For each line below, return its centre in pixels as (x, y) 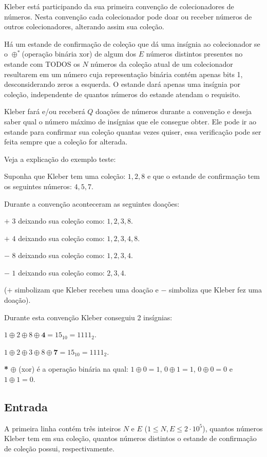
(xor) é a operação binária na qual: (73, 369)
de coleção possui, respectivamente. (59, 449)
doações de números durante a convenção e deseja (174, 111)
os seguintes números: (38, 186)
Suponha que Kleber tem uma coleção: (65, 176)
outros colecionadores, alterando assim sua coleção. (84, 26)
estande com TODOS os (42, 63)
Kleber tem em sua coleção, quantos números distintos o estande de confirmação (130, 438)
